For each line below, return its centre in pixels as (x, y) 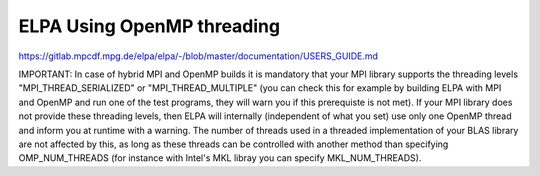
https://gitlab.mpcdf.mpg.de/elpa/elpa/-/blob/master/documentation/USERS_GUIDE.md (198, 56)
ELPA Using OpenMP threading (149, 26)
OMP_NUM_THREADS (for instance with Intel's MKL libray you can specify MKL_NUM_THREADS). (220, 158)
